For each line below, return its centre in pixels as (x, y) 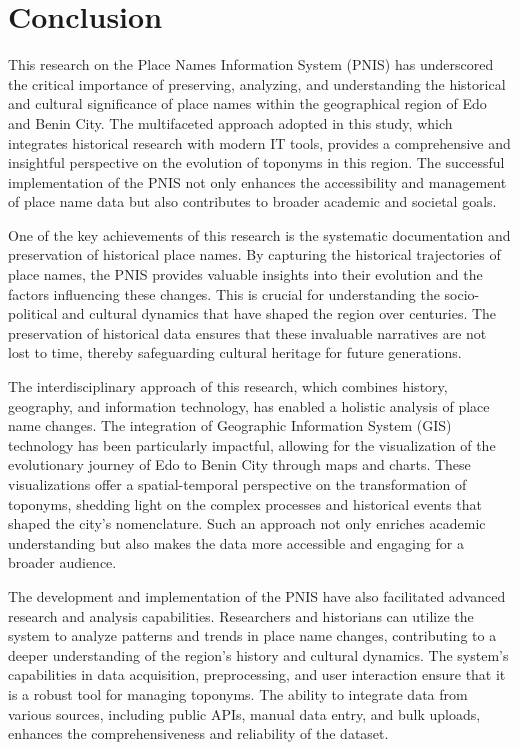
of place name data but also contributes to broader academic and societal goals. (252, 201)
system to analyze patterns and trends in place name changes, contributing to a (252, 635)
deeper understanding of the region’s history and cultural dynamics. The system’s (258, 654)
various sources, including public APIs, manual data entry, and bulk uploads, (244, 713)
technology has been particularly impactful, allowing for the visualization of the (252, 444)
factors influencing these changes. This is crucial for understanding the (224, 293)
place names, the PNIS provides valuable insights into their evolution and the (245, 274)
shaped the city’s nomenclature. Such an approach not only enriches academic (247, 523)
